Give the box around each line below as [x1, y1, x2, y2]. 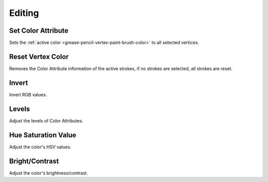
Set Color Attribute [9, 26, 69, 35]
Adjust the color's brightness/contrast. [9, 170, 88, 176]
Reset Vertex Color [9, 52, 69, 61]
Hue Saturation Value [9, 131, 76, 139]
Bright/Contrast [9, 157, 59, 165]
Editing [9, 7, 39, 18]
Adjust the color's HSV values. [9, 144, 71, 150]
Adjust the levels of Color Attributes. [9, 117, 83, 124]
